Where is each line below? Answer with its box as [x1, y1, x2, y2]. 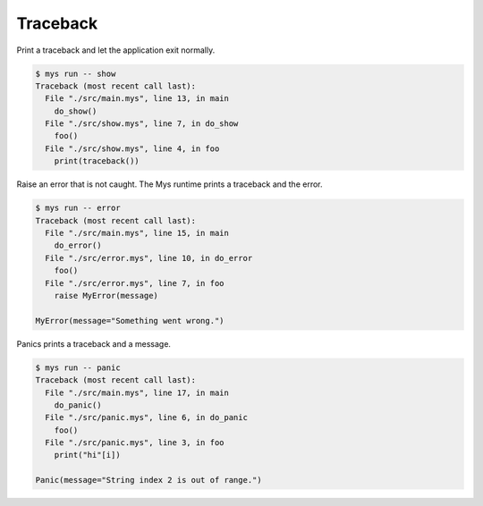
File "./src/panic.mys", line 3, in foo [45, 438, 225, 448]
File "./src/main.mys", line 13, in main [45, 94, 230, 104]
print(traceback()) [54, 156, 140, 166]
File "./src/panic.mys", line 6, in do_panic [45, 412, 248, 423]
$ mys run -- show [35, 68, 116, 79]
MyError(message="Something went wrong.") [35, 316, 225, 325]
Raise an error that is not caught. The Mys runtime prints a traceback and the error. [16, 179, 323, 190]
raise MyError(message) [54, 291, 158, 300]
